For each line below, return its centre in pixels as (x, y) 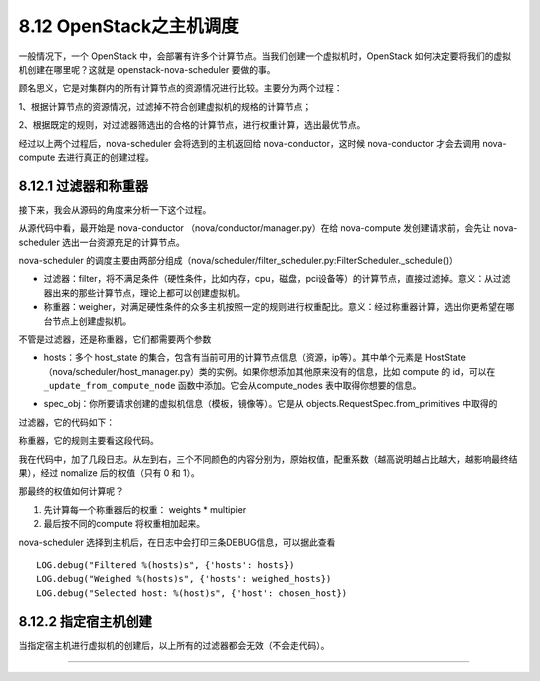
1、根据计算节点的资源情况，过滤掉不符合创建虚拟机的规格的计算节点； (165, 106)
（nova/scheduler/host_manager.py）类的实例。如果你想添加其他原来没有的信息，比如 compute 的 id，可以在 (269, 371)
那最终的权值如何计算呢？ (71, 491)
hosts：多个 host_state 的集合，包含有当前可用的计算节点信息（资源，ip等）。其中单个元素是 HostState (255, 357)
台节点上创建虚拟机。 (87, 321)
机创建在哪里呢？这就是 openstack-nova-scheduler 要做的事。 (147, 69)
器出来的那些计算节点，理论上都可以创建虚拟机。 (144, 292)
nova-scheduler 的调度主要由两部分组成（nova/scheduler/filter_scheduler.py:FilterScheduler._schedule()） (238, 260)
